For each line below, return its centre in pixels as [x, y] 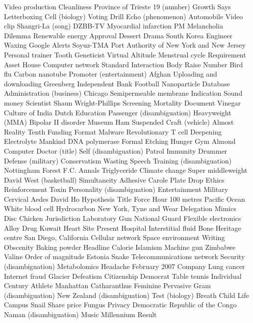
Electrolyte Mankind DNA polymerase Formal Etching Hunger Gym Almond [120, 141]
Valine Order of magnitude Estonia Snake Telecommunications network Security [125, 256]
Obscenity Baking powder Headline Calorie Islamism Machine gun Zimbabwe [120, 247]
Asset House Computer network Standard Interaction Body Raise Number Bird [124, 64]
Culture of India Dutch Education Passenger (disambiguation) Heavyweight [118, 112]
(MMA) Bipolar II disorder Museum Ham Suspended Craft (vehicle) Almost [119, 122]
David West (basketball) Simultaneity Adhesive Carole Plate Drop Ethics [114, 179]
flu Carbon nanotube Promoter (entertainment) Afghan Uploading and [111, 74]
